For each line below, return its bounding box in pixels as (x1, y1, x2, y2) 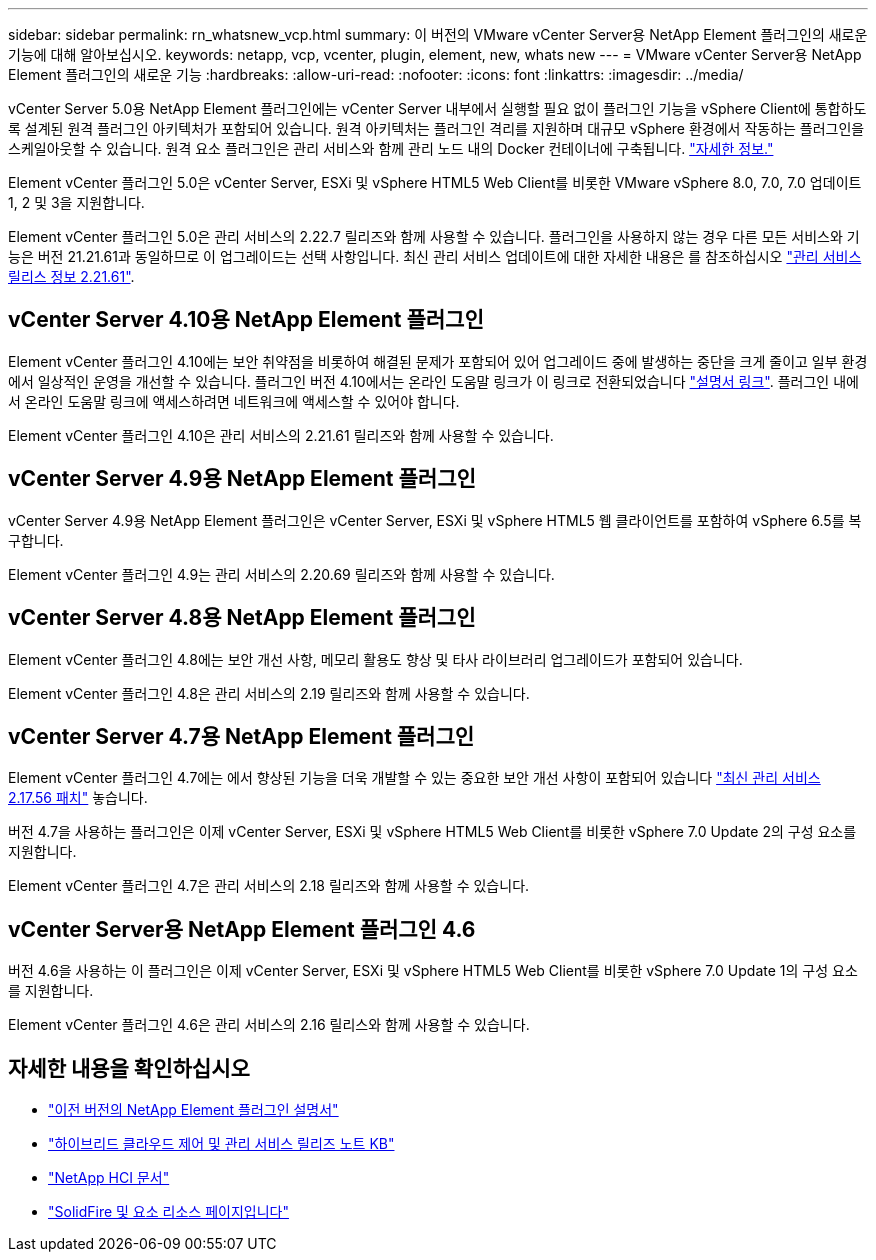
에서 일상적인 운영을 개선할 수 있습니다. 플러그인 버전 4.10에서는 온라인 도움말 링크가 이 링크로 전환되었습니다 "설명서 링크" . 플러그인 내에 (8, 372, 859, 390)
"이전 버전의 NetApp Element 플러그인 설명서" (48, 1101, 339, 1119)
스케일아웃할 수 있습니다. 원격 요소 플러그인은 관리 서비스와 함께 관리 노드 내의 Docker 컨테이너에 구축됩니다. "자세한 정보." (8, 140, 774, 157)
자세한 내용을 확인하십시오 (8, 1055, 250, 1081)
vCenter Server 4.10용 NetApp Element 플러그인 (8, 307, 484, 333)
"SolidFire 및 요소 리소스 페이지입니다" (48, 1203, 289, 1221)
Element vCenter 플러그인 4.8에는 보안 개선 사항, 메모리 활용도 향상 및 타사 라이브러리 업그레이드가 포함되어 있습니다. (8, 650, 743, 668)
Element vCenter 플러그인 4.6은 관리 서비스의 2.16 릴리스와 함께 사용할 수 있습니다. (8, 1016, 530, 1034)
